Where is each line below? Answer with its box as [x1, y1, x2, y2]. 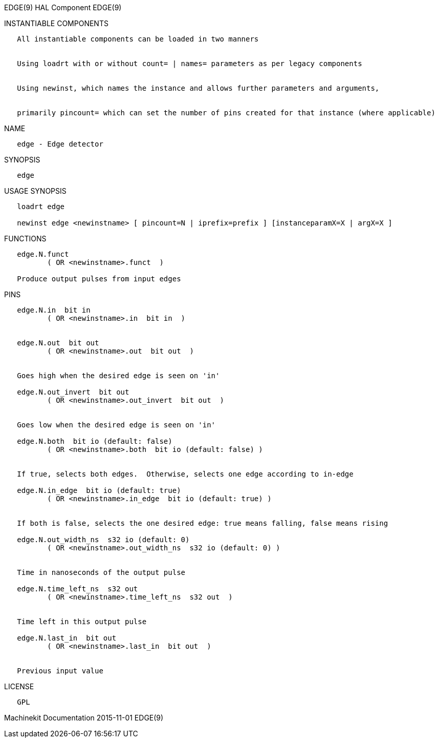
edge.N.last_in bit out [17, 634, 117, 642]
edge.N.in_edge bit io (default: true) [17, 486, 181, 494]
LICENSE [4, 682, 34, 691]
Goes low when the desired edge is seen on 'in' [17, 421, 216, 429]
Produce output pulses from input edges [17, 275, 181, 283]
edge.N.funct [17, 250, 69, 258]
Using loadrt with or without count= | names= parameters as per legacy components [17, 59, 362, 68]
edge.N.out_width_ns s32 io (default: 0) [17, 535, 190, 544]
